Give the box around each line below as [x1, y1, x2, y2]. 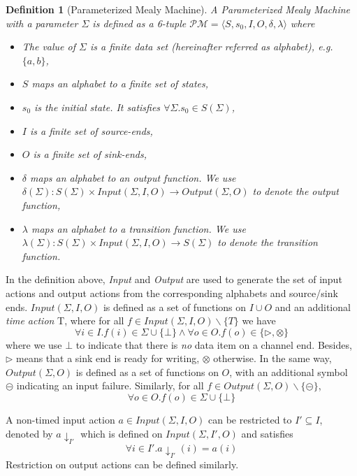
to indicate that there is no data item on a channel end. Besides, [75, 337, 352, 352]
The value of [22, 39, 76, 54]
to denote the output [252, 184, 339, 199]
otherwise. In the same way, [213, 351, 332, 366]
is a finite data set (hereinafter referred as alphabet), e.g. [89, 39, 333, 54]
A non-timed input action [6, 412, 115, 427]
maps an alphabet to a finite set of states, [31, 76, 209, 91]
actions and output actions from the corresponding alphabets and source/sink [6, 285, 338, 300]
